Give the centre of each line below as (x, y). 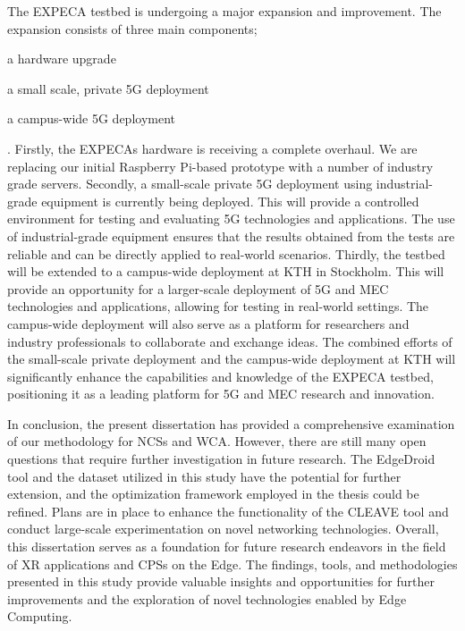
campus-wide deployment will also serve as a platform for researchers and (208, 323)
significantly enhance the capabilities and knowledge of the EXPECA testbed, (220, 376)
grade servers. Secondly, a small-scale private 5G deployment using (190, 184)
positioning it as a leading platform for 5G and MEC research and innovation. (221, 394)
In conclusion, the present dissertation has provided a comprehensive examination (231, 423)
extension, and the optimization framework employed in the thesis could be (213, 494)
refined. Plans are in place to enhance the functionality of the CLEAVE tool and (228, 511)
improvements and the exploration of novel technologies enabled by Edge (207, 598)
